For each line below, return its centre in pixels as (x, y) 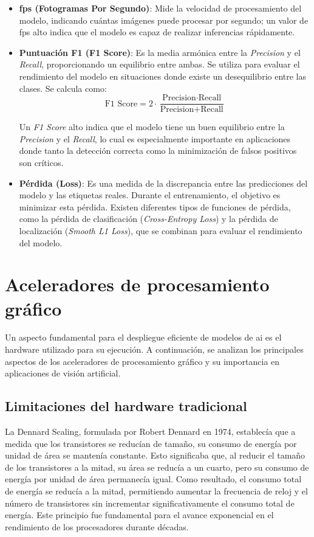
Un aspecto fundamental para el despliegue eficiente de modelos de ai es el (143, 337)
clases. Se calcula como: (63, 88)
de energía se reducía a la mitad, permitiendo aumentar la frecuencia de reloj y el (156, 491)
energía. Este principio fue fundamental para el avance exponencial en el (139, 515)
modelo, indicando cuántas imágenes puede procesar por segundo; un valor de (164, 20)
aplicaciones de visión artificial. (63, 373)
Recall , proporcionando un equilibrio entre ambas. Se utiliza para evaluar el (159, 64)
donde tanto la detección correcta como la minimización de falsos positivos (158, 151)
